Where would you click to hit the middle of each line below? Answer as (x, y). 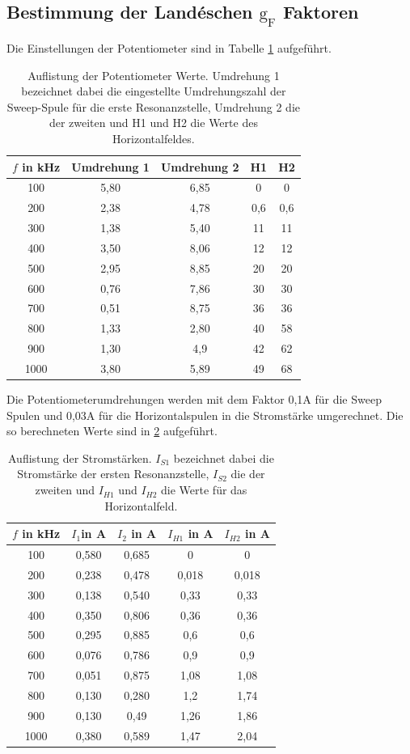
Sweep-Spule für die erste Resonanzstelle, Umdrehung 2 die (154, 106)
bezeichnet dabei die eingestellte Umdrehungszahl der (154, 91)
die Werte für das (204, 490)
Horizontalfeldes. (154, 138)
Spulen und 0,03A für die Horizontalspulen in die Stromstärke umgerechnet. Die (205, 415)
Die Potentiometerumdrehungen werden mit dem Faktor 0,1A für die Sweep (194, 399)
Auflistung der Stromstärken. (80, 457)
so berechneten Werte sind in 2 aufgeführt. (112, 431)
